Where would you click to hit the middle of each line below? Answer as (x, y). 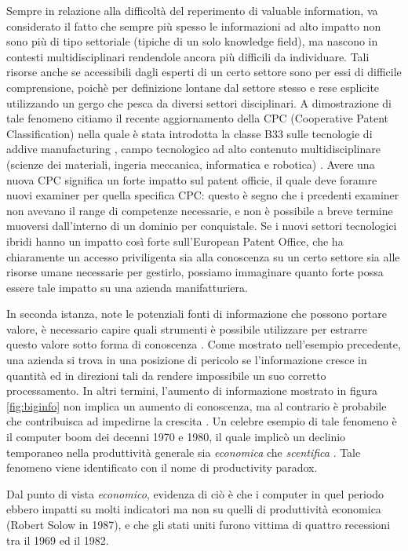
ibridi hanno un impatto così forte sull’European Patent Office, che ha (175, 241)
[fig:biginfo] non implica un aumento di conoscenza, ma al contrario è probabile (197, 405)
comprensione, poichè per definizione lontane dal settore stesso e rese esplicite (193, 87)
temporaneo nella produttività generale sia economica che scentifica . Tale (184, 452)
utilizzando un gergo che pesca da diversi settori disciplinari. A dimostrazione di (199, 102)
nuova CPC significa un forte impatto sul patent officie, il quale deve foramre (192, 179)
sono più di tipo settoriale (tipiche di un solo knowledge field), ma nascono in (192, 41)
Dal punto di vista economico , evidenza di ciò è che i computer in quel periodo (195, 493)
